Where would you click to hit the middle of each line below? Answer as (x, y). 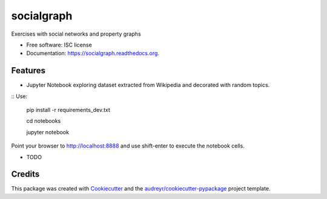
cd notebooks (44, 121)
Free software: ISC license (59, 45)
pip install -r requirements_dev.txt (68, 110)
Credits (25, 175)
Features (28, 70)
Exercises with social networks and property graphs (76, 34)
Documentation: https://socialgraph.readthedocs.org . (93, 53)
